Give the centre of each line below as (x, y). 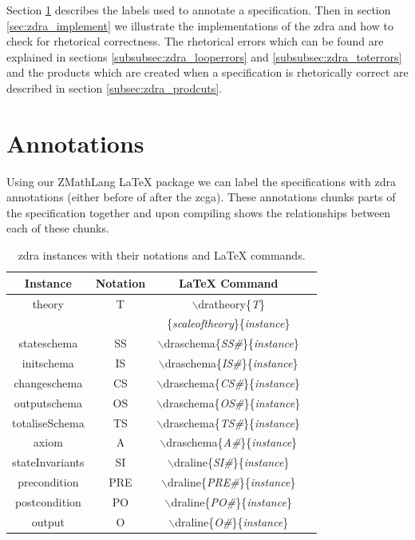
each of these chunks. (58, 228)
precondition (48, 482)
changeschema (48, 382)
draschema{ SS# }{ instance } (231, 343)
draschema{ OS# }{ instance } (232, 402)
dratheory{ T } (231, 303)
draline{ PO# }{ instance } (231, 501)
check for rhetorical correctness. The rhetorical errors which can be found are (195, 41)
